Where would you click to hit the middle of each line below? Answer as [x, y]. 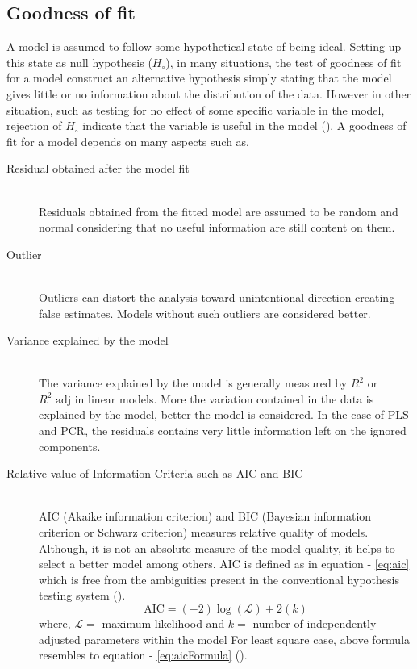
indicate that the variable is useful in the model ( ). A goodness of [244, 125]
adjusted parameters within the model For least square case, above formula [225, 639]
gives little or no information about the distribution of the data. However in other [209, 93]
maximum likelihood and [163, 623]
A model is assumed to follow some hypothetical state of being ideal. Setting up [204, 46]
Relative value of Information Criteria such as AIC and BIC [155, 473]
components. [70, 446]
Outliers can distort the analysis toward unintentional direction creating [217, 297]
